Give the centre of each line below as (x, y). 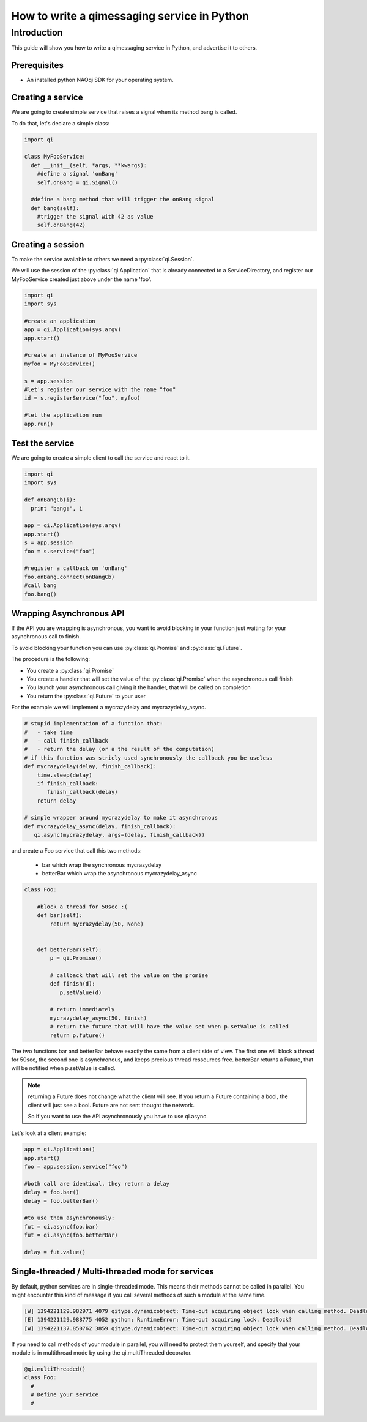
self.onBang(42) (61, 225)
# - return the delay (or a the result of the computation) (119, 749)
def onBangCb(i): (50, 500)
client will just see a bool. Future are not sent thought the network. (111, 1105)
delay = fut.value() (55, 1252)
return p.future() (77, 1035)
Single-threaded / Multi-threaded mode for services (113, 1272)
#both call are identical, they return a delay (97, 1184)
